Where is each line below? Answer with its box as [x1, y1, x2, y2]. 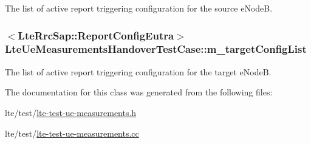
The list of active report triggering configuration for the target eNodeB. [5, 65, 272, 78]
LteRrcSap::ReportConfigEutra [18, 27, 174, 43]
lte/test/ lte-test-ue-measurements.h [5, 106, 137, 118]
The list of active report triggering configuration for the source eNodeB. [5, 2, 273, 14]
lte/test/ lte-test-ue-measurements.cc [5, 126, 139, 139]
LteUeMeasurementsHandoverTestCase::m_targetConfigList [5, 41, 307, 57]
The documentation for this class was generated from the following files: [5, 86, 273, 98]
